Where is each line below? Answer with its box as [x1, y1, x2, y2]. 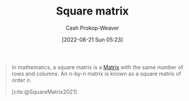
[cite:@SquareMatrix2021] [11, 88, 77, 95]
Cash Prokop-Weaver [65, 24, 120, 31]
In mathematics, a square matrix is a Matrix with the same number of [11, 64, 184, 71]
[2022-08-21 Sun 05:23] [61, 36, 123, 43]
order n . [11, 76, 32, 83]
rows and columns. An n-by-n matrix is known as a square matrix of [11, 70, 182, 77]
